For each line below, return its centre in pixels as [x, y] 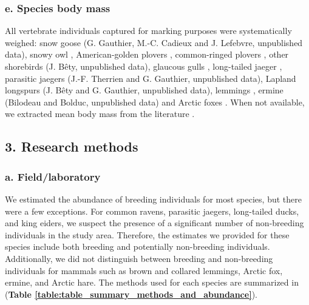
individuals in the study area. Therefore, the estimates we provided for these [147, 234]
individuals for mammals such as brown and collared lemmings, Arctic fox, [144, 270]
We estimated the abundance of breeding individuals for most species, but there [153, 199]
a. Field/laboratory [53, 176]
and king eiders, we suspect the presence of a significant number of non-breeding [154, 223]
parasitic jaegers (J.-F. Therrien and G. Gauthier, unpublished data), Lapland [151, 78]
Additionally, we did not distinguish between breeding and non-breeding [139, 258]
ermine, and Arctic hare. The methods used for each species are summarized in [152, 282]
